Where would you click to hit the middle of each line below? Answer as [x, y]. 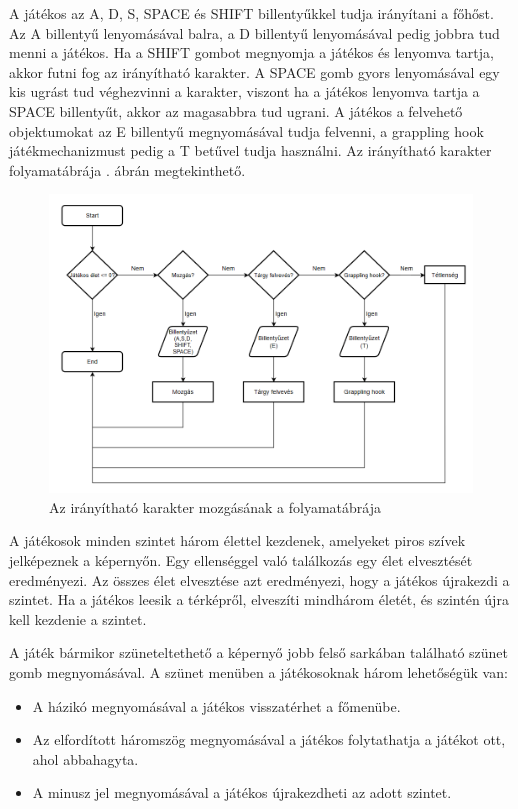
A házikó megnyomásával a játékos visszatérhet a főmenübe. [216, 705]
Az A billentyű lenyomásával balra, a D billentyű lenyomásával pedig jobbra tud [254, 32]
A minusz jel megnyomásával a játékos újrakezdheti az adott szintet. [242, 792]
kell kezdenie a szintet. [78, 618]
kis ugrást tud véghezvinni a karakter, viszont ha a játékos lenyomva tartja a [244, 91]
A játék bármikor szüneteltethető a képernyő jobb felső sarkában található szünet [259, 652]
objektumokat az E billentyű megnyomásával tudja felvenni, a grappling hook [246, 130]
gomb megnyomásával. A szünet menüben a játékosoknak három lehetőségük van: [258, 671]
